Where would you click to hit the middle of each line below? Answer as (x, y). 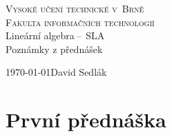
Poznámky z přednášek (54, 49)
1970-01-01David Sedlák (56, 72)
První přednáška (86, 119)
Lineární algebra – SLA (55, 35)
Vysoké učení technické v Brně (75, 8)
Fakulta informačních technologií (80, 22)
